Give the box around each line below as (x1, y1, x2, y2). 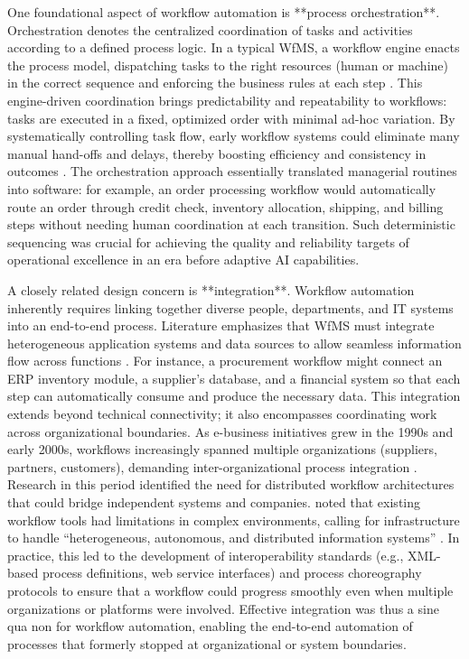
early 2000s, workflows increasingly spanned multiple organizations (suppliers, (7, 440, 437, 459)
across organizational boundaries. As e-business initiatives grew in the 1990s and (7, 422, 454, 441)
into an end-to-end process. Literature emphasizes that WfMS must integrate (7, 316, 435, 335)
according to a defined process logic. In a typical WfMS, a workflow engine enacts (7, 38, 460, 57)
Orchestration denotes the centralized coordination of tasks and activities (7, 20, 413, 39)
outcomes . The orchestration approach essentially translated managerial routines (7, 162, 457, 181)
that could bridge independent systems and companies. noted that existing (7, 493, 421, 512)
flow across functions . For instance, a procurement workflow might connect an (7, 351, 443, 370)
